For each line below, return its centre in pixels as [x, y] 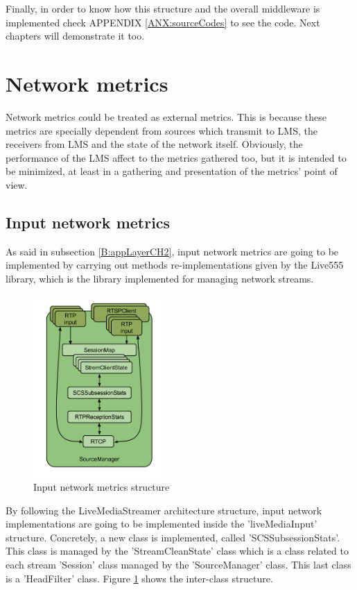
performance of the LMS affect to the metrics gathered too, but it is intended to [176, 157]
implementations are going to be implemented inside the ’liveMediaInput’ [162, 524]
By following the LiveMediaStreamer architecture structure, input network [164, 510]
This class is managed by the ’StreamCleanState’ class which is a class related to [177, 551]
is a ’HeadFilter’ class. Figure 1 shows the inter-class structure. [139, 578]
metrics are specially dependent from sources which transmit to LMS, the [162, 130]
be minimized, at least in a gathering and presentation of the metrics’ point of [172, 171]
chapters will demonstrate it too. [75, 36]
